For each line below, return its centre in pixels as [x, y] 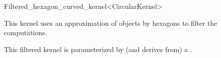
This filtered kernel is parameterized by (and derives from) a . [98, 49]
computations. [26, 32]
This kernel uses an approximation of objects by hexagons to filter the [111, 23]
